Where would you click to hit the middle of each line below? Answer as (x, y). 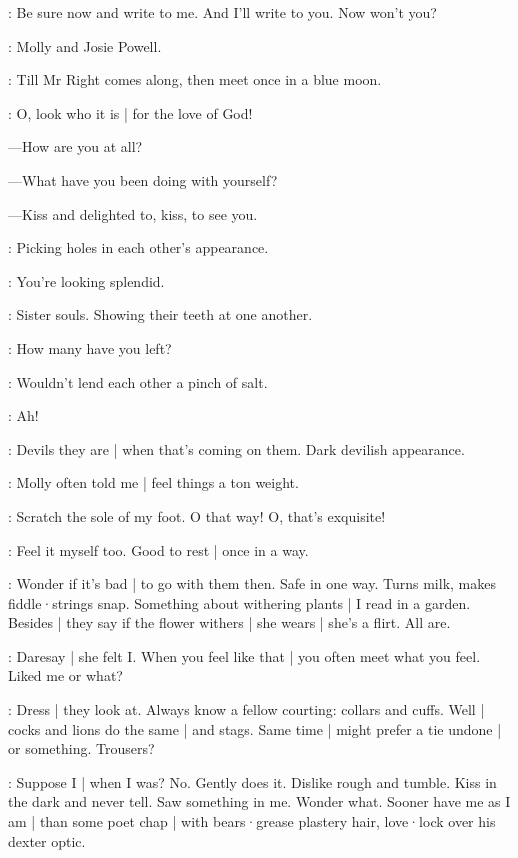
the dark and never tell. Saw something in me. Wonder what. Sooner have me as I (259, 801)
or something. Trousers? (81, 748)
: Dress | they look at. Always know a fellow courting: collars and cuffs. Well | (246, 709)
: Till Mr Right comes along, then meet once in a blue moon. (195, 79)
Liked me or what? (65, 675)
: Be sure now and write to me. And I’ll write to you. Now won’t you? (222, 12)
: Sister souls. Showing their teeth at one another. (160, 314)
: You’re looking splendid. (86, 280)
